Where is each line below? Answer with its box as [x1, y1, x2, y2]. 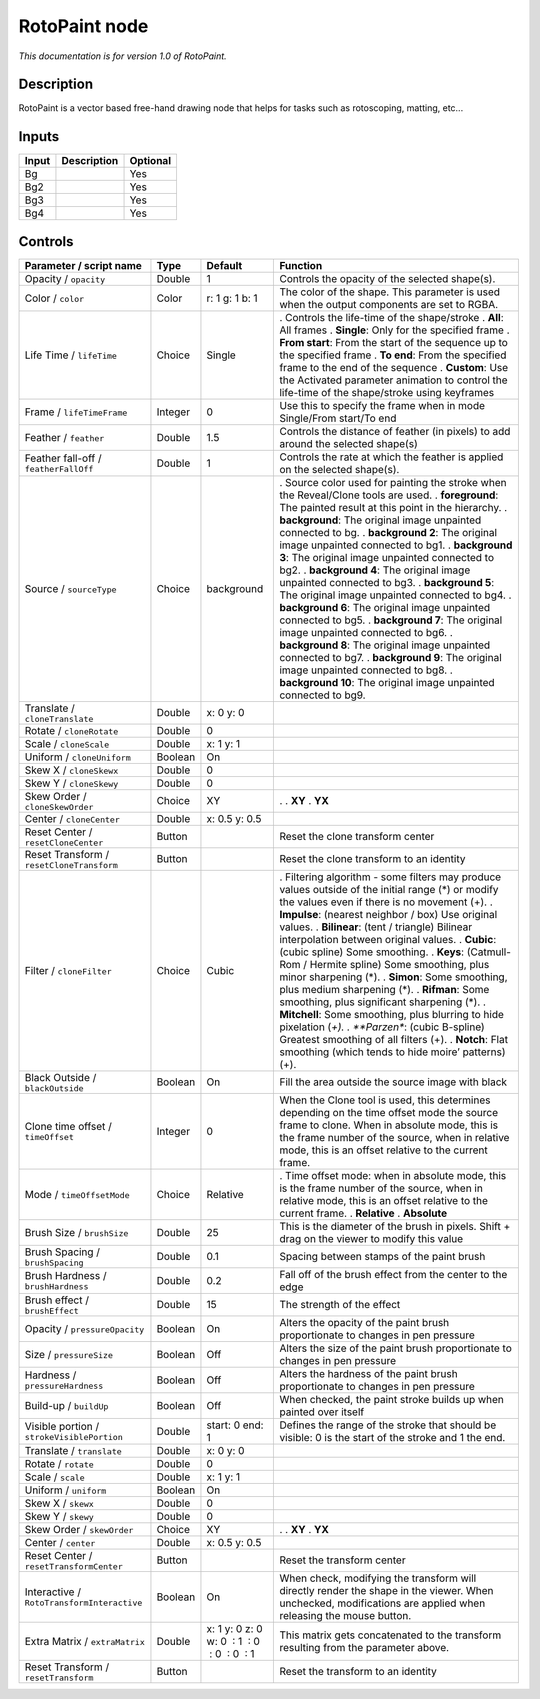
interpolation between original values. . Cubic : [279, 932, 497, 946]
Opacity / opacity [24, 271, 106, 285]
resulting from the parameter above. [279, 1640, 450, 1654]
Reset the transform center [279, 1553, 406, 1567]
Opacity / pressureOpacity [24, 1321, 145, 1335]
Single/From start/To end [279, 411, 397, 425]
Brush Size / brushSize [24, 1225, 129, 1239]
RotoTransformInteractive [24, 1598, 143, 1609]
